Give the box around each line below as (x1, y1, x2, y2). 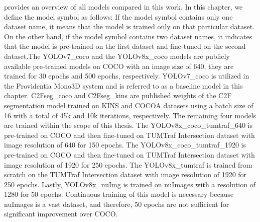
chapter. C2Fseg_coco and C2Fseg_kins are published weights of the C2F (4, 90, 232, 101)
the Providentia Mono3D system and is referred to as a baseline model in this (4, 80, 243, 91)
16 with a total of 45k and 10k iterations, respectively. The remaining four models (4, 110, 256, 120)
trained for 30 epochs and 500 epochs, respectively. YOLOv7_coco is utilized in (4, 70, 249, 81)
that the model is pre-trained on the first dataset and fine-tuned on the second (4, 41, 246, 51)
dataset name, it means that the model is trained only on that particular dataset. (4, 21, 254, 32)
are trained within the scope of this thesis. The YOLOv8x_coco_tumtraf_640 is (4, 120, 252, 130)
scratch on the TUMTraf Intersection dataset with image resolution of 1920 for (4, 169, 247, 180)
